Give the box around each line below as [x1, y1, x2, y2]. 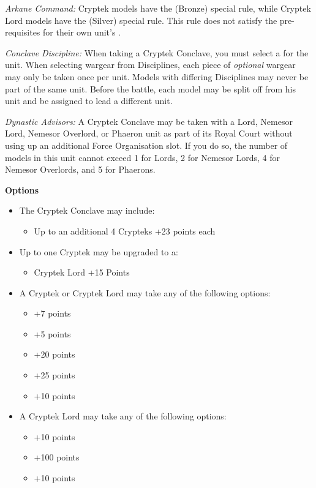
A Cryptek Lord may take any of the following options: [19, 410, 227, 422]
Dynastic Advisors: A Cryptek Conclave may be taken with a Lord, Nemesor [5, 114, 293, 127]
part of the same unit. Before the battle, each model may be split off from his [5, 82, 296, 95]
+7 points [34, 307, 71, 320]
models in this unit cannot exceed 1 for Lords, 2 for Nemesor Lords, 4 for [5, 151, 280, 163]
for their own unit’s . [43, 26, 121, 39]
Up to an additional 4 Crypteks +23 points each [34, 224, 216, 237]
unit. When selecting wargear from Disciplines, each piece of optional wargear [5, 58, 296, 71]
